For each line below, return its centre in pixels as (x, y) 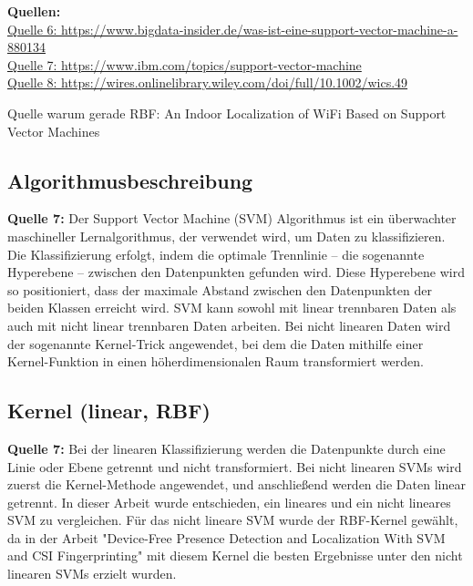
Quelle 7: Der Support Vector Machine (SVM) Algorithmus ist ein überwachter (232, 218)
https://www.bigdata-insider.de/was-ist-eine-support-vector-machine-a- (260, 29)
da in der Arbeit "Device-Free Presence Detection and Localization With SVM (226, 537)
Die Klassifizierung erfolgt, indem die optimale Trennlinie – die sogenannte (216, 254)
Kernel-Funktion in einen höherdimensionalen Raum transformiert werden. (216, 361)
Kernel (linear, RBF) (109, 411)
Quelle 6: (32, 29)
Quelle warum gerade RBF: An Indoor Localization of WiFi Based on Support (227, 113)
